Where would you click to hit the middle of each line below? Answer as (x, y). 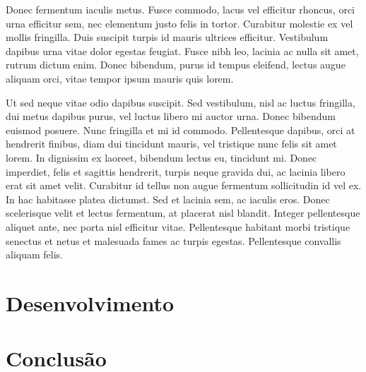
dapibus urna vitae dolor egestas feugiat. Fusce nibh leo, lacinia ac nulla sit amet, (182, 50)
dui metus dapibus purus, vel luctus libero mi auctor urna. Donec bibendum (171, 116)
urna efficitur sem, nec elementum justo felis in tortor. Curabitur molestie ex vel (179, 23)
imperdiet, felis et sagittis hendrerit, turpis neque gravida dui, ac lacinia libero (176, 171)
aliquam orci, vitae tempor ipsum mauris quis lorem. (120, 78)
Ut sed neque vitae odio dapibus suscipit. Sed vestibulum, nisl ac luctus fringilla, (181, 102)
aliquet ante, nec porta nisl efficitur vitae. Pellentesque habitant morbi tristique (178, 226)
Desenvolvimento (90, 302)
